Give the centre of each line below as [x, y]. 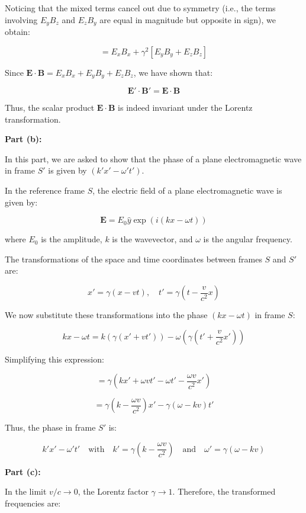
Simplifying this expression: [54, 359]
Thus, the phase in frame [50, 427]
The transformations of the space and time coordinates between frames [133, 259]
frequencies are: [33, 503]
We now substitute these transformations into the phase [106, 315]
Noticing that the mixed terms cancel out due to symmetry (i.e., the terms [140, 8]
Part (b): [23, 139]
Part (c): [23, 471]
